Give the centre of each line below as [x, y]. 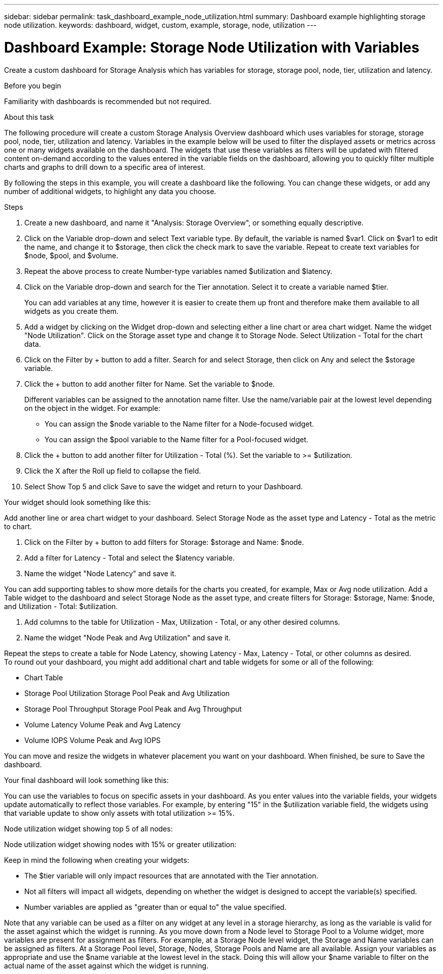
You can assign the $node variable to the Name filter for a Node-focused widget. [179, 424]
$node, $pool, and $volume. [71, 255]
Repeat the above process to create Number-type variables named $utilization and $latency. [178, 271]
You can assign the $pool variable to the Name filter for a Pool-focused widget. [176, 439]
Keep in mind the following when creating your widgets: [97, 860]
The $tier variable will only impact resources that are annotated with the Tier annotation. [171, 875]
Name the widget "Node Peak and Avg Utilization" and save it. [127, 637]
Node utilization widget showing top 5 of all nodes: [88, 828]
